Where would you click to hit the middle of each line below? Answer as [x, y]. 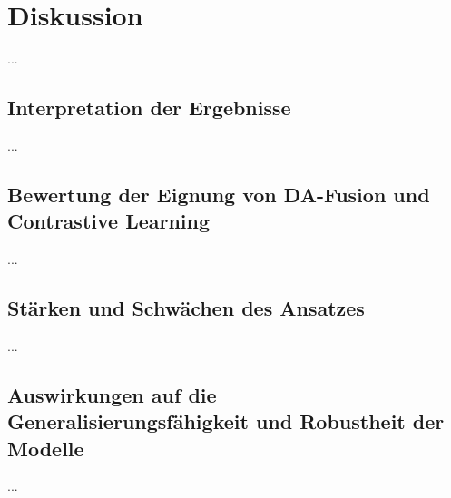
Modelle [46, 448]
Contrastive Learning [109, 221]
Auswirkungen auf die [112, 394]
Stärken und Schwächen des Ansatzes [186, 308]
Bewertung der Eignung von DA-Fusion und [219, 194]
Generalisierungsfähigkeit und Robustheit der [226, 421]
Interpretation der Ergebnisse [149, 107]
